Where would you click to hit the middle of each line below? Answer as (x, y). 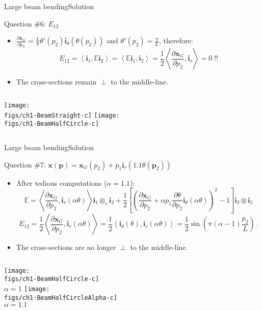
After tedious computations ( (61, 182)
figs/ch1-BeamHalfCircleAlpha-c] (61, 298)
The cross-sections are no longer (66, 247)
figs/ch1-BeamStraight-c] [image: (62, 115)
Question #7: (25, 164)
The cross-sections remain (56, 82)
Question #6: (25, 23)
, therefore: (176, 40)
